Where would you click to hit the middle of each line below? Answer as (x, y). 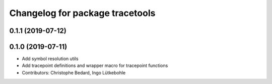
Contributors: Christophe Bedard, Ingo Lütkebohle (74, 72)
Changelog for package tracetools (82, 13)
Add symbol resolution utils (50, 59)
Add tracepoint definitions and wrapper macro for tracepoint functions (95, 65)
